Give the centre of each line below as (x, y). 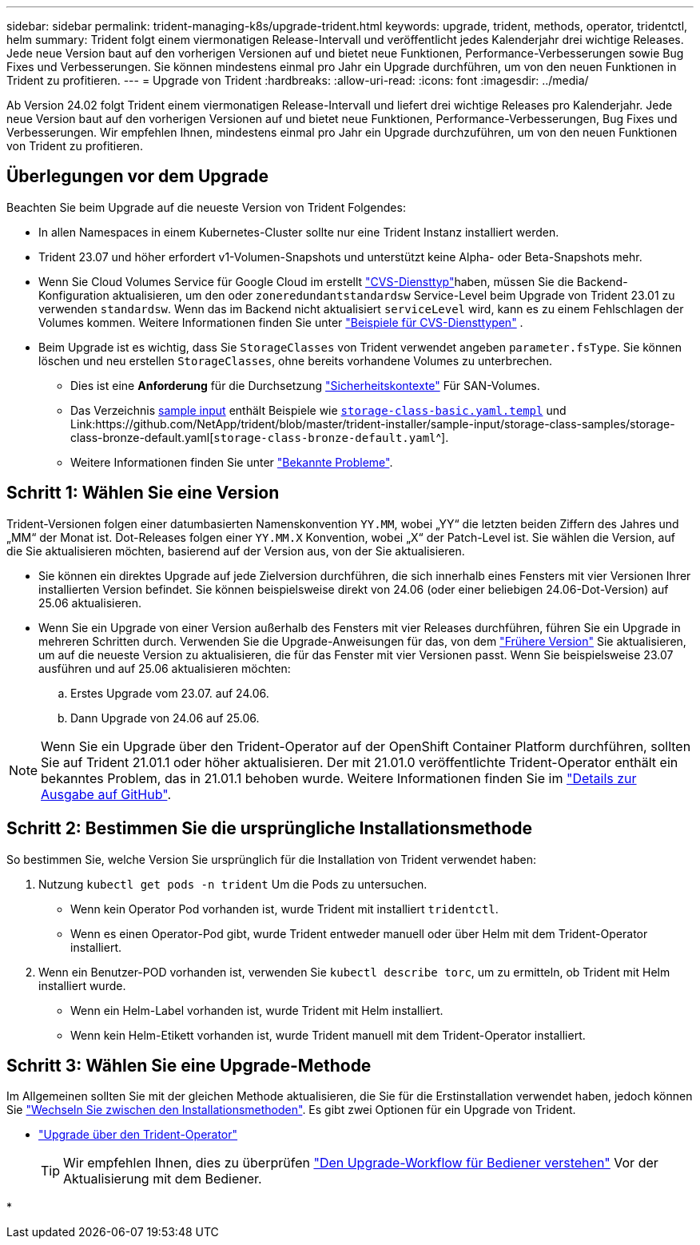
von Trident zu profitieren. (75, 146)
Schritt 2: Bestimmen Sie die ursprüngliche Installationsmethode (270, 829)
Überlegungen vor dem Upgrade (138, 177)
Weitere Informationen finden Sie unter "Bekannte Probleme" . (232, 462)
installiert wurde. (82, 985)
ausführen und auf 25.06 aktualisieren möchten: (165, 668)
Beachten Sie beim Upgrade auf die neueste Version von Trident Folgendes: (206, 207)
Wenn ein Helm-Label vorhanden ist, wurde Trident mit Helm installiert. (257, 1010)
